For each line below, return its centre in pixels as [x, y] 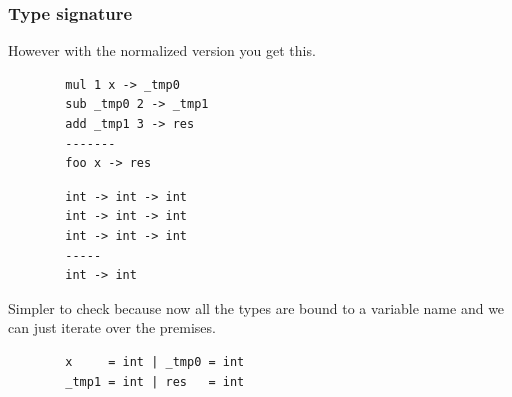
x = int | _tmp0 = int [155, 361]
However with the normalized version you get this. [162, 50]
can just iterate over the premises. [112, 327]
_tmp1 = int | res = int [155, 381]
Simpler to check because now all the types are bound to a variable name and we [256, 307]
